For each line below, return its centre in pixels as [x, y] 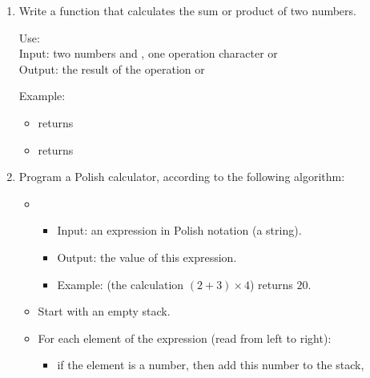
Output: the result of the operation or [112, 68]
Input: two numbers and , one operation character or [148, 53]
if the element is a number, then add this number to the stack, [211, 365]
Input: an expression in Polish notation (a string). [179, 230]
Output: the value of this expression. [147, 257]
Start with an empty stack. [104, 311]
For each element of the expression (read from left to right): [185, 338]
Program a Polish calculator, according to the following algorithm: [182, 177]
